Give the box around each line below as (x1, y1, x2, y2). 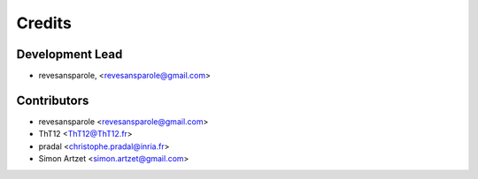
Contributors (16, 93, 89, 108)
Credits (16, 13, 73, 33)
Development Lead (16, 47, 123, 62)
